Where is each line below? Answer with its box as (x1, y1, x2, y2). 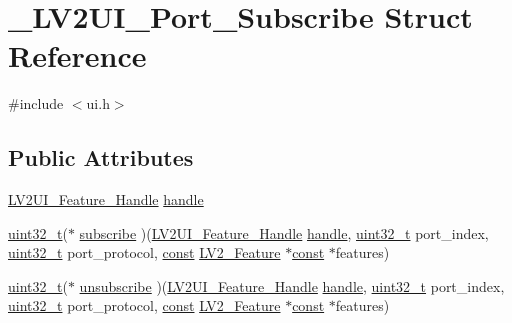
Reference (8, 35, 147, 76)
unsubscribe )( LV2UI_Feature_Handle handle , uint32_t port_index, (79, 275, 505, 296)
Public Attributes (8, 142, 194, 173)
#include (8, 93, 64, 114)
